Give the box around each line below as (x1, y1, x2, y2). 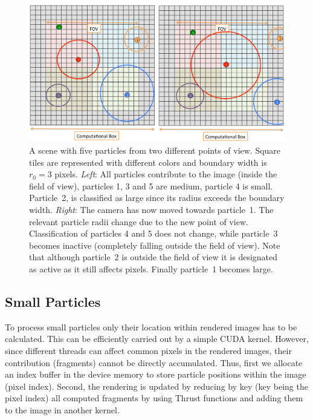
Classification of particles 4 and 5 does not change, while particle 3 (29, 227, 278, 240)
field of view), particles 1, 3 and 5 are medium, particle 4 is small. (29, 179, 273, 192)
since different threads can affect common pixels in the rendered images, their (5, 344, 292, 356)
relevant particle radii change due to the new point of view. (29, 215, 248, 228)
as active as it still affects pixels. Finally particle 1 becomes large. (29, 263, 273, 275)
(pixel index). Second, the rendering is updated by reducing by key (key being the (5, 379, 308, 392)
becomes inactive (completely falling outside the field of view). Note (29, 238, 280, 251)
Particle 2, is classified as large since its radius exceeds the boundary (29, 191, 285, 204)
